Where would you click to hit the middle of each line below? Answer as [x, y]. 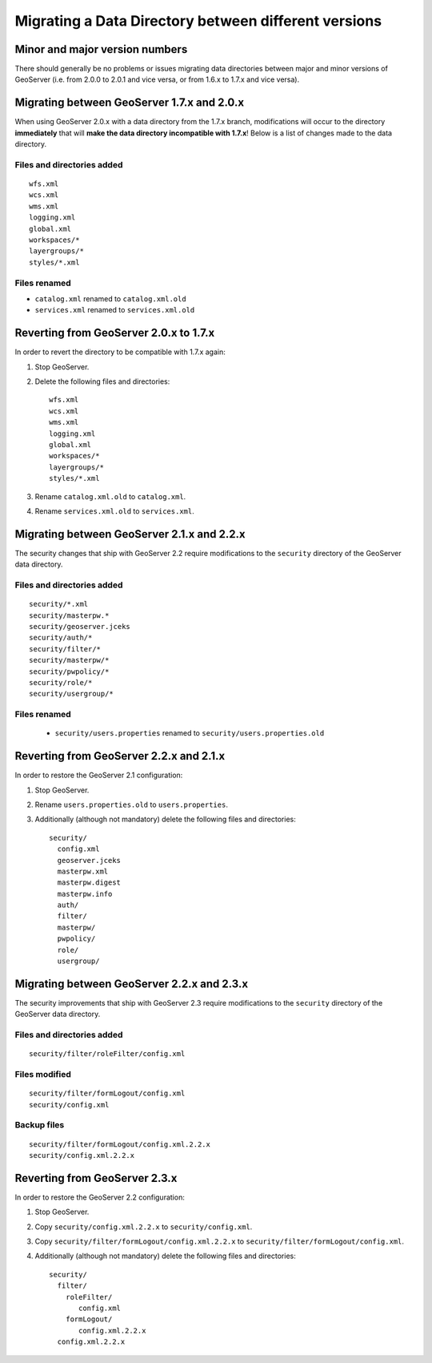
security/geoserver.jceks [80, 626]
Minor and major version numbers [101, 49]
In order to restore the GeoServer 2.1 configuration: [99, 775]
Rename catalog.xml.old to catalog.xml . [110, 496]
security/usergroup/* [71, 694]
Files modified [43, 1075]
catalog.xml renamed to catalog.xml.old [111, 298]
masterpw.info [85, 894]
